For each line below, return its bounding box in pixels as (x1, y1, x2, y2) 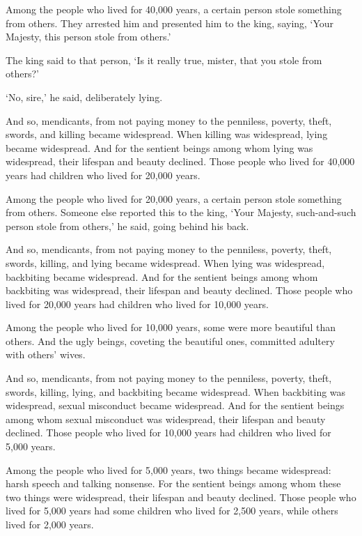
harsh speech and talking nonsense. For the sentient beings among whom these (6, 476, 341, 491)
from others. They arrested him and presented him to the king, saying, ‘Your (6, 15, 334, 30)
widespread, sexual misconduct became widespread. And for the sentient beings (6, 398, 345, 413)
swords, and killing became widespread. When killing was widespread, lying (6, 127, 328, 141)
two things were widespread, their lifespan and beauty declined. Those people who (6, 489, 356, 504)
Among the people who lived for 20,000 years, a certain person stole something (6, 191, 342, 206)
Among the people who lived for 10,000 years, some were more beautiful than (6, 320, 336, 335)
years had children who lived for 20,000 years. (6, 167, 200, 182)
